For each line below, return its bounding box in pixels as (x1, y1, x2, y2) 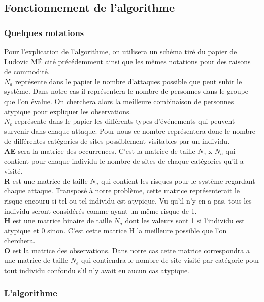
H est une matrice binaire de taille (4, 215, 112, 226)
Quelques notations (4, 26, 84, 39)
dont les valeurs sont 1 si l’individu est (125, 215, 245, 226)
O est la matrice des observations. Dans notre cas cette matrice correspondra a (4, 245, 250, 255)
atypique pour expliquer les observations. (4, 106, 131, 116)
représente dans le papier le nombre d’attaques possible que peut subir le (15, 76, 242, 86)
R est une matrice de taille (4, 175, 88, 186)
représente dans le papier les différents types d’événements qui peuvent (15, 116, 235, 126)
